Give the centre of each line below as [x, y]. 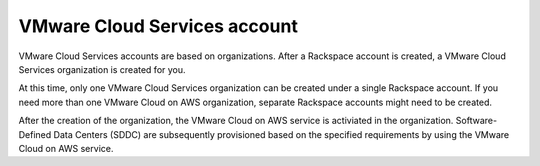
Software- [476, 121]
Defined [35, 134]
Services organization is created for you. [102, 69]
